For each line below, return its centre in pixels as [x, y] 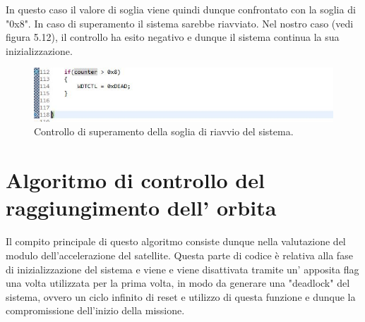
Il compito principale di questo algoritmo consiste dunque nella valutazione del [176, 241]
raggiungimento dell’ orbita [141, 208]
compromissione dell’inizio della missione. [95, 310]
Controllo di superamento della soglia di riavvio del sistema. [164, 131]
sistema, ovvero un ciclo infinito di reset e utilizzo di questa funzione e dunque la [181, 296]
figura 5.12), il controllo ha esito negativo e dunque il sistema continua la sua [173, 37]
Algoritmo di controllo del [135, 180]
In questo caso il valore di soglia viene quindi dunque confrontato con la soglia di [181, 9]
